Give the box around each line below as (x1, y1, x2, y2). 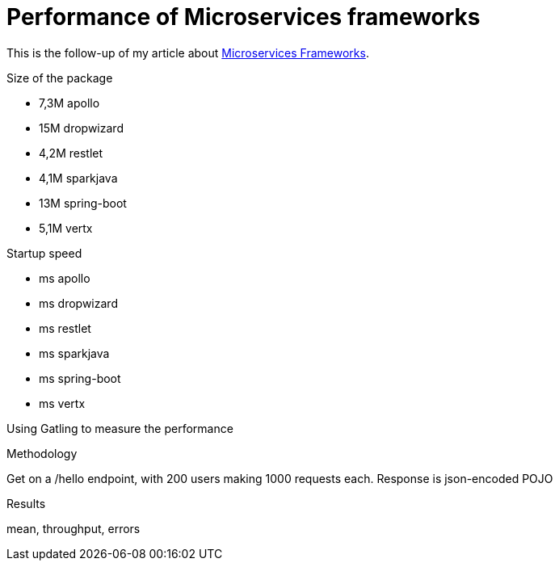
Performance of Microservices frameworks (6, 3, 481, 31)
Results (6, 496, 46, 510)
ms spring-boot (39, 371, 121, 385)
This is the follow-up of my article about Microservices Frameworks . (6, 45, 369, 60)
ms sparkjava (39, 346, 110, 360)
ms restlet (39, 321, 91, 335)
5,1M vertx (39, 220, 93, 235)
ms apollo (39, 271, 90, 285)
